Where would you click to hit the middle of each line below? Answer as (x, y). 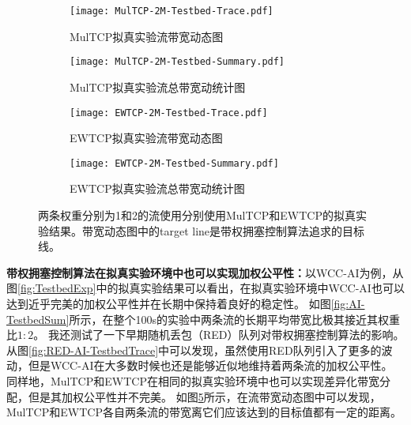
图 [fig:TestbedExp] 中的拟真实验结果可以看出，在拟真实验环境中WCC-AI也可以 (205, 288)
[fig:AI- (348, 303)
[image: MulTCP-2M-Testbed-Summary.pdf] (177, 62)
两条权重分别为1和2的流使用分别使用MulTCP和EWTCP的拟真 (197, 215)
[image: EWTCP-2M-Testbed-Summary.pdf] (174, 163)
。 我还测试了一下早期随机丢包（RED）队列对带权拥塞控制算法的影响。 (219, 335)
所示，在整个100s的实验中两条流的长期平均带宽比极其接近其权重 (234, 319)
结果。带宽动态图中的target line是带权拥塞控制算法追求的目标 (207, 230)
